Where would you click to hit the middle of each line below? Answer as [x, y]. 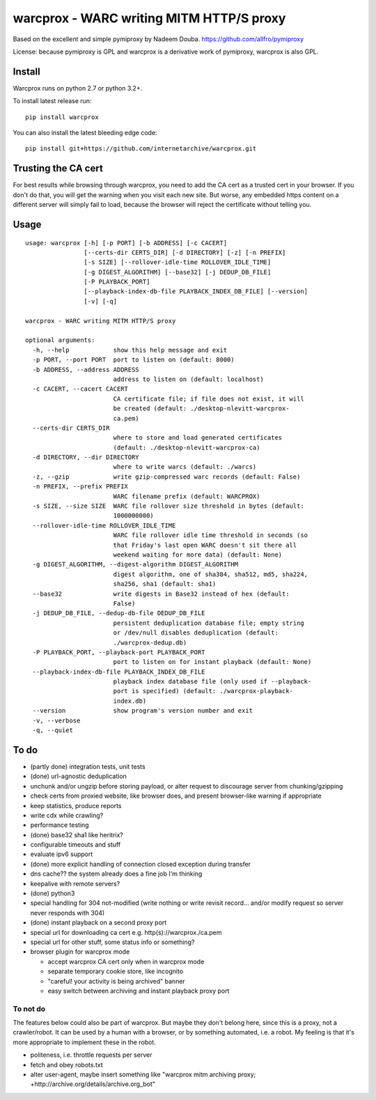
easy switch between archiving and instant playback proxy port [139, 991]
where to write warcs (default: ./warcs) [185, 467]
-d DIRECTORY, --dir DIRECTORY [86, 457]
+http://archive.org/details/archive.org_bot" [93, 1084]
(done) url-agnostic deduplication [78, 776]
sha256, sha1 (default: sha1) [165, 584]
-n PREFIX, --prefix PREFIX [80, 487]
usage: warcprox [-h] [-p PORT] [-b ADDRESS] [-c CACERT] [126, 243]
